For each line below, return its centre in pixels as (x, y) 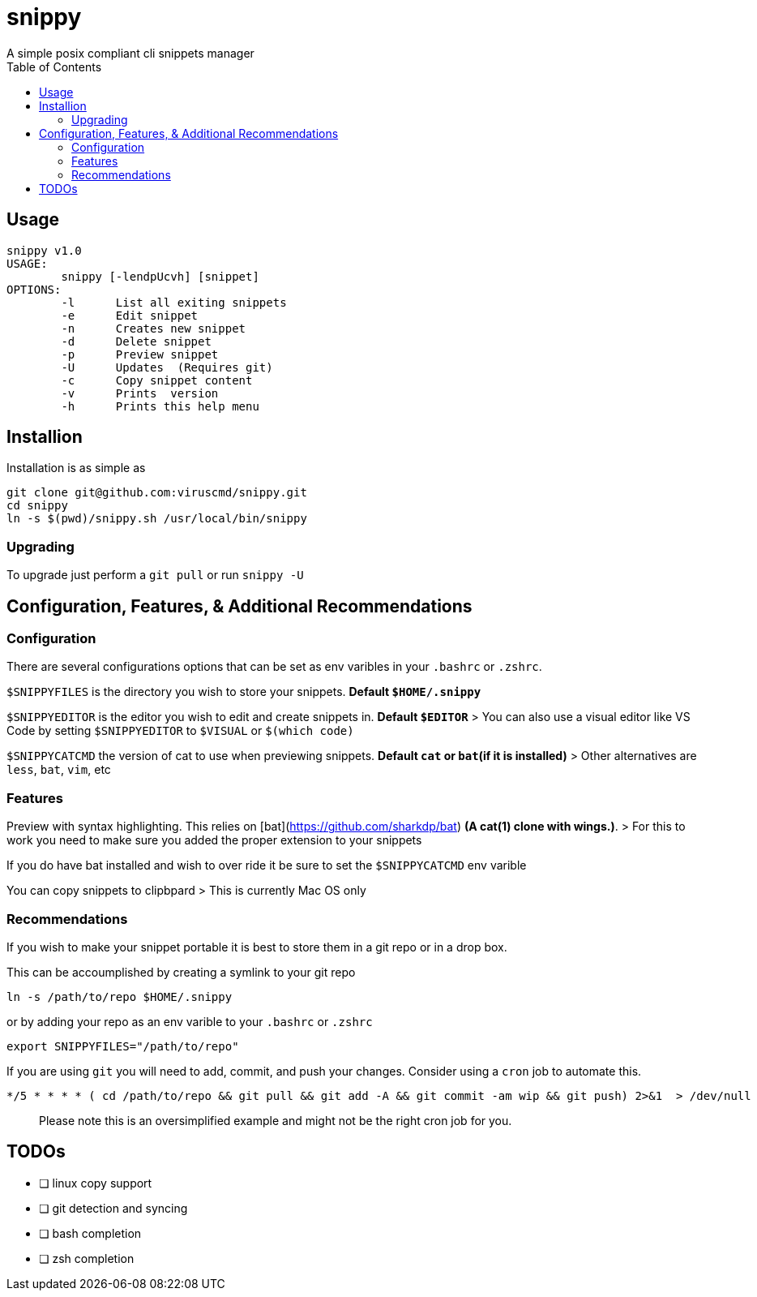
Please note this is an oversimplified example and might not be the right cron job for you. (276, 1120)
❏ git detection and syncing (113, 1208)
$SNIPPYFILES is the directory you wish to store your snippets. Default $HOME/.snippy (244, 692)
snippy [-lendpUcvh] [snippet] (160, 276)
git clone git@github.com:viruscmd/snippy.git (157, 493)
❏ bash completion (90, 1233)
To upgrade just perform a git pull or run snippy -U (155, 575)
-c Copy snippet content (157, 380)
